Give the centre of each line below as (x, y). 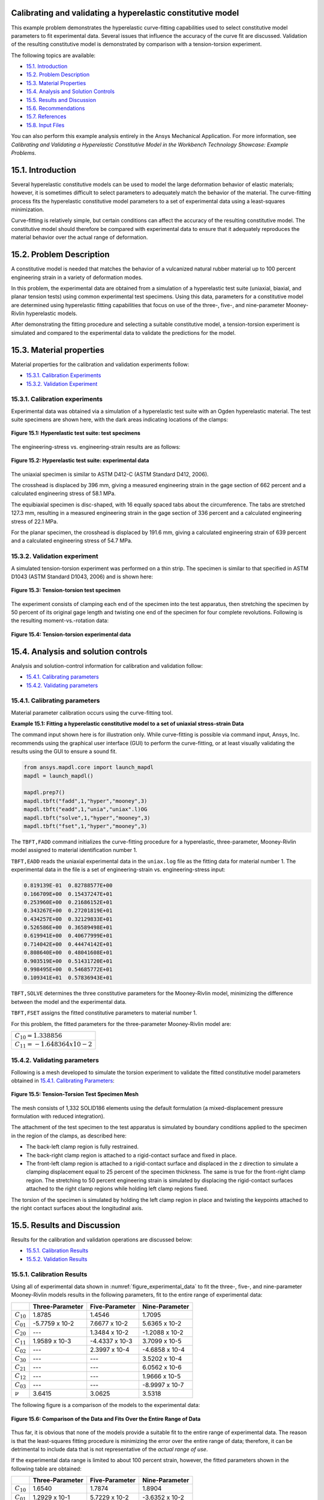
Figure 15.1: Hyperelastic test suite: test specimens (76, 433)
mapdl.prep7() (44, 793)
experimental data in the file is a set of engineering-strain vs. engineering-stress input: (118, 869)
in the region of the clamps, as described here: (69, 1135)
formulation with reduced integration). (58, 1117)
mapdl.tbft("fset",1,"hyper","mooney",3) (85, 826)
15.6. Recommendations (55, 109)
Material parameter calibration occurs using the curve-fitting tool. (92, 712)
